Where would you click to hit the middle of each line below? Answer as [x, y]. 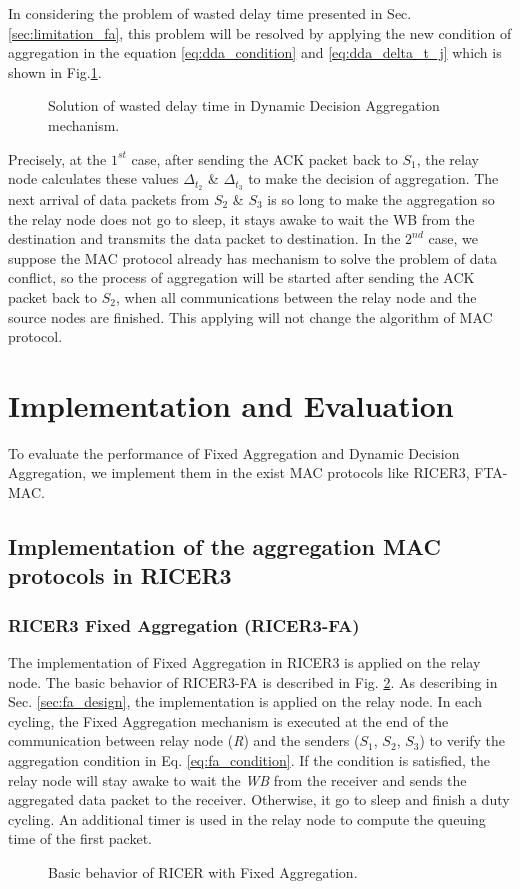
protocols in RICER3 [120, 575]
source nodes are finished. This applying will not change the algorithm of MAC [250, 316]
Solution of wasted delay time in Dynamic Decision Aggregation [244, 105]
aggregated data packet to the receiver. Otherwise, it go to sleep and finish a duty [259, 799]
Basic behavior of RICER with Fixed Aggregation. [203, 872]
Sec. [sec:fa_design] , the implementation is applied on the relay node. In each [245, 701]
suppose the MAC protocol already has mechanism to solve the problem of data [252, 257]
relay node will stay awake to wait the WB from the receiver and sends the [237, 779]
